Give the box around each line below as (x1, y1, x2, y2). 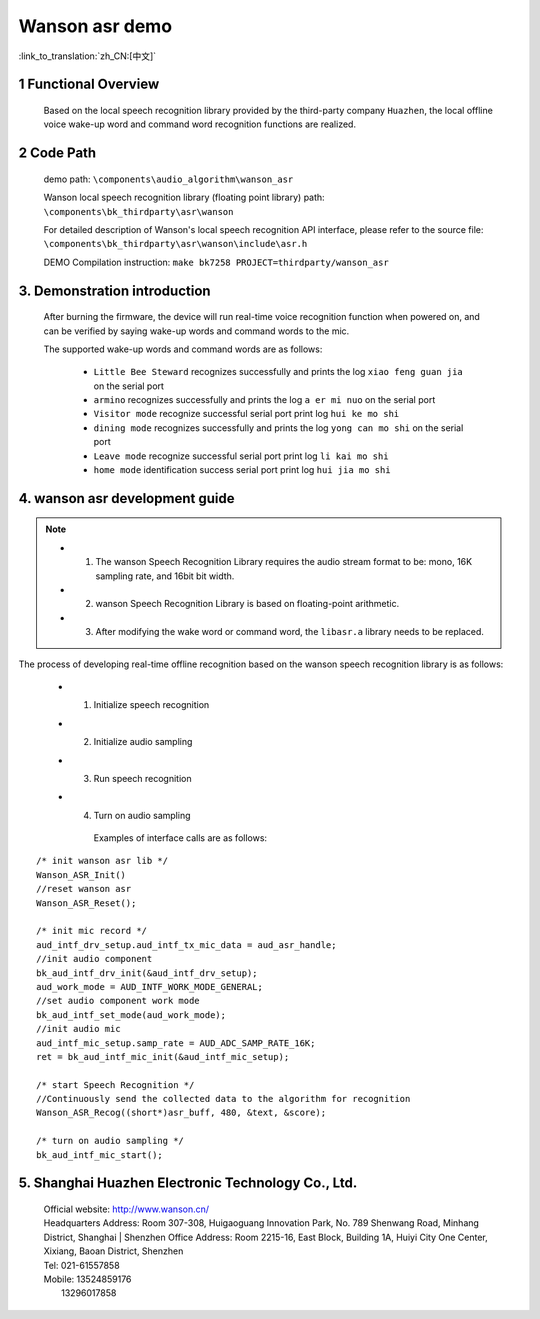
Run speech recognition (93, 772, 192, 784)
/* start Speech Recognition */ (36, 1079, 195, 1090)
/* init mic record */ (36, 925, 148, 937)
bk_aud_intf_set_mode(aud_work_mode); (36, 1009, 227, 1020)
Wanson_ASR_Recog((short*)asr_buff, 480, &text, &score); (36, 1107, 327, 1119)
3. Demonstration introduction (18, 282, 211, 299)
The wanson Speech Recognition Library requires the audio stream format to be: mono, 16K (95, 556, 473, 568)
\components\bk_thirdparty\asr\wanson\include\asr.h (43, 238, 308, 250)
